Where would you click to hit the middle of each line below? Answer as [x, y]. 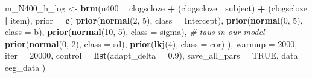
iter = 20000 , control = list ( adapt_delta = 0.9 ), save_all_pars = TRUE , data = [156, 55]
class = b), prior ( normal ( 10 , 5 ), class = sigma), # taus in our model [135, 32]
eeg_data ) [25, 67]
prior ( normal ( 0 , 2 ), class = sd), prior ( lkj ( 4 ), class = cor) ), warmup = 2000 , [151, 43]
